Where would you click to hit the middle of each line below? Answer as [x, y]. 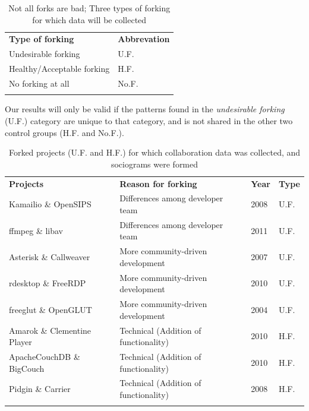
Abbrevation [144, 39]
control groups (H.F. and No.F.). [64, 132]
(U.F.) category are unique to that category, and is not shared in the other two [149, 120]
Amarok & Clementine [50, 330]
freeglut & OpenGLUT [51, 309]
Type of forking [42, 39]
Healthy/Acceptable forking [59, 69]
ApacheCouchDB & [45, 356]
